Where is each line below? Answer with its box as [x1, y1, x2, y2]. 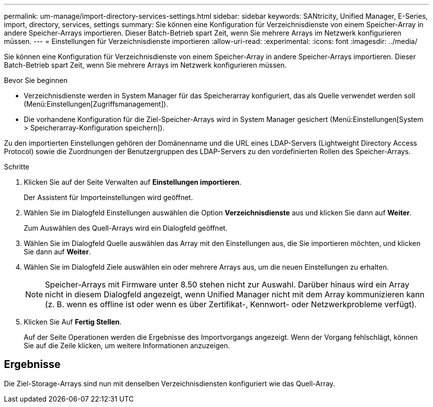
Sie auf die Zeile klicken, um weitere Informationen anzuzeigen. [24, 341, 230, 350]
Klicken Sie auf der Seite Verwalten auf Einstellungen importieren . [24, 178, 242, 186]
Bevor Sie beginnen [4, 76, 68, 84]
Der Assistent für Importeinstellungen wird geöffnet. [24, 193, 193, 202]
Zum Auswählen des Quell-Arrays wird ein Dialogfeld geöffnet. [24, 224, 227, 232]
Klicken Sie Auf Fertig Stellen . [24, 318, 122, 326]
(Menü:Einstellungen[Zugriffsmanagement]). [24, 100, 168, 108]
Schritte [4, 163, 30, 171]
